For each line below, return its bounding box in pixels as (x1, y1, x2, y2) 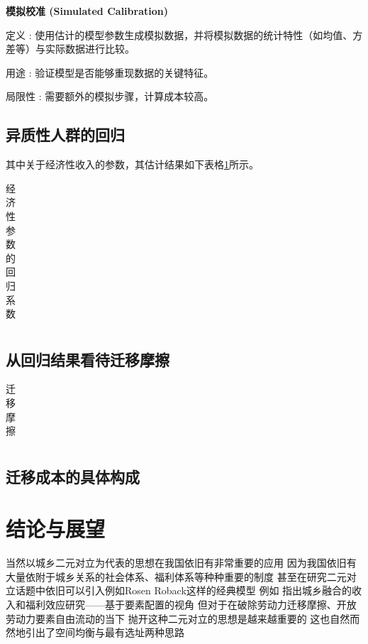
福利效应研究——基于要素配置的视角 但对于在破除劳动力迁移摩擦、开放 (25, 596, 357, 611)
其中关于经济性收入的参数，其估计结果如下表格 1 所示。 (6, 157, 259, 172)
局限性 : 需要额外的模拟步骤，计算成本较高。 (6, 89, 214, 104)
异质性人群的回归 (6, 124, 125, 146)
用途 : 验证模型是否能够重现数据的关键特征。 (6, 65, 214, 80)
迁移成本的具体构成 (6, 465, 140, 487)
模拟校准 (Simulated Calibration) (6, 4, 168, 18)
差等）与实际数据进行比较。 (6, 41, 135, 56)
